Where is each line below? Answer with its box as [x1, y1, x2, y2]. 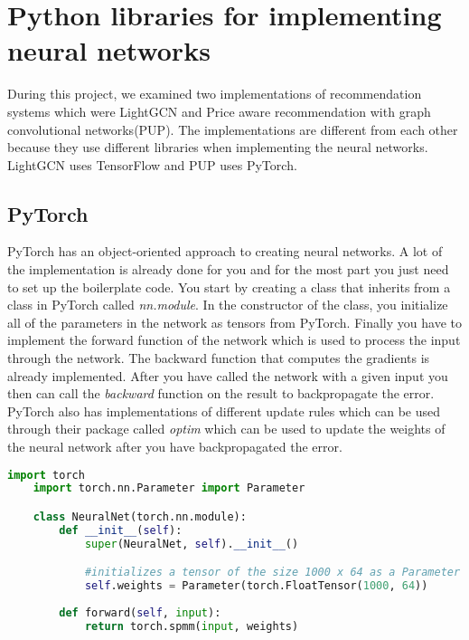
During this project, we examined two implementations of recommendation [7, 84, 422, 103]
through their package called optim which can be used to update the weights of [7, 419, 446, 438]
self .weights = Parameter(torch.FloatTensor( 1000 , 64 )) [84, 579, 428, 593]
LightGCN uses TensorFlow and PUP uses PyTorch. [7, 155, 297, 174]
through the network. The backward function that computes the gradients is [7, 349, 430, 368]
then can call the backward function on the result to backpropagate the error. [7, 384, 435, 403]
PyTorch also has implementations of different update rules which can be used [7, 401, 441, 420]
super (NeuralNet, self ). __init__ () [84, 537, 299, 550]
